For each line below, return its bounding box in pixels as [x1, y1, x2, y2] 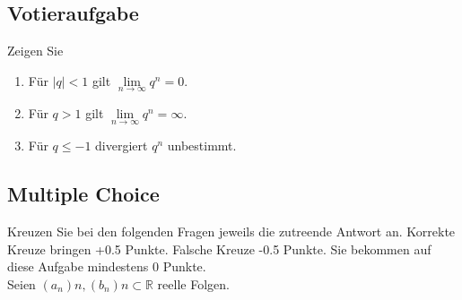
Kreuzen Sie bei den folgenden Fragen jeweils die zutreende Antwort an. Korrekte [7, 222, 456, 241]
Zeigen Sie [7, 41, 64, 60]
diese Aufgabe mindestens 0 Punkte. [7, 257, 206, 276]
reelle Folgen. [157, 274, 230, 293]
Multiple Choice [7, 180, 160, 208]
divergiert [95, 136, 148, 155]
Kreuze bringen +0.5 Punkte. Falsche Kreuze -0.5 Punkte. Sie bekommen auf [7, 239, 431, 258]
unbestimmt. [167, 136, 237, 155]
